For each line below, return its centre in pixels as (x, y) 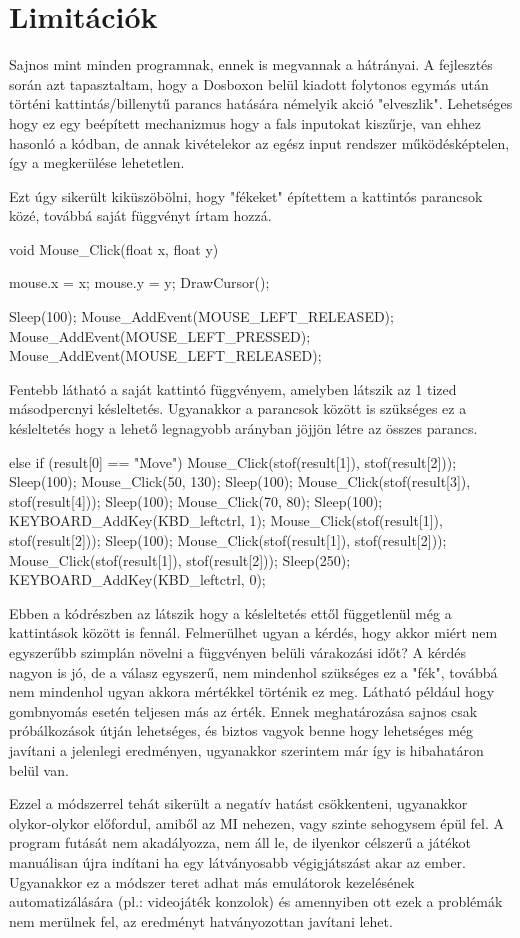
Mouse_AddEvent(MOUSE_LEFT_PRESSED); (160, 335)
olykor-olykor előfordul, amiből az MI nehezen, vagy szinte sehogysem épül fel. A (256, 822)
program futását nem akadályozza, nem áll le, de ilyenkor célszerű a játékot (240, 842)
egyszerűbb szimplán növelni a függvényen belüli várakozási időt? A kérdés (237, 651)
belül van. (39, 769)
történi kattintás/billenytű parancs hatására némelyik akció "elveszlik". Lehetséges (261, 103)
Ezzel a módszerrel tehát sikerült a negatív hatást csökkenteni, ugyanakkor (238, 803)
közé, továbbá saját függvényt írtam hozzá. (140, 215)
